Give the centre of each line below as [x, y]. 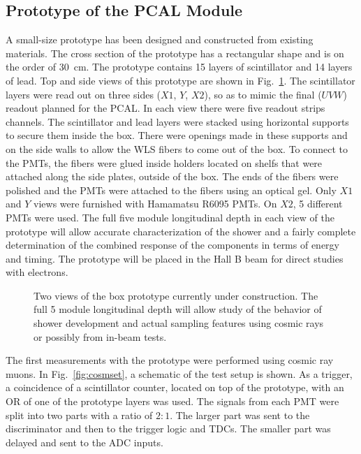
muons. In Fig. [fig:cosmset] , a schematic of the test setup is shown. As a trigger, [179, 373]
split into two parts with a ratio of [79, 415]
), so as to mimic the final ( [263, 94]
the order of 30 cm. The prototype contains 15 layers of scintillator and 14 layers [179, 67]
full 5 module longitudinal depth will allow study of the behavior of [178, 309]
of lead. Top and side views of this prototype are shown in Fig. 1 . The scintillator [180, 80]
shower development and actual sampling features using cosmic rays [179, 323]
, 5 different [318, 204]
